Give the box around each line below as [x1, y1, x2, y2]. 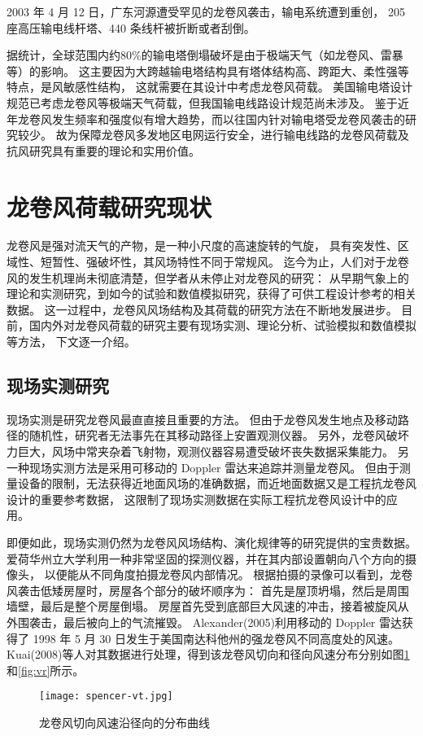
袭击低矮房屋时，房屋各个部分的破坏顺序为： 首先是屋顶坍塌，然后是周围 [17, 581, 409, 598]
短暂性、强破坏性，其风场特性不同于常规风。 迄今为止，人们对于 [40, 253, 386, 270]
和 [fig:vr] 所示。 [7, 661, 85, 678]
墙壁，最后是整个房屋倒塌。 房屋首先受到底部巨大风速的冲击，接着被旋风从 [7, 598, 409, 615]
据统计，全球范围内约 [7, 46, 120, 64]
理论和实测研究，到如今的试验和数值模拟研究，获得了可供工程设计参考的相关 [7, 285, 416, 302]
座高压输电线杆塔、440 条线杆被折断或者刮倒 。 [7, 19, 255, 36]
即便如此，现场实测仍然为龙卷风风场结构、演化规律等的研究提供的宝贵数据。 [7, 533, 416, 550]
